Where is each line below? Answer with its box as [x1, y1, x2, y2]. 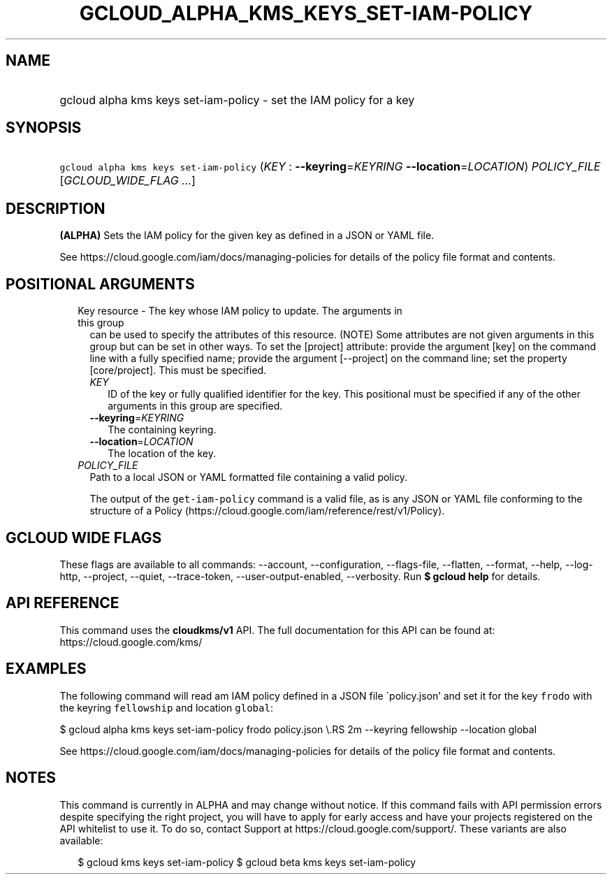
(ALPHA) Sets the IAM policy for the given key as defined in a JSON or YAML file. [59, 229, 435, 242]
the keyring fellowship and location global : [59, 701, 273, 714]
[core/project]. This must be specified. [89, 364, 267, 377]
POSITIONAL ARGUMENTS [6, 275, 195, 293]
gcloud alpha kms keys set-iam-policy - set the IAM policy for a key [59, 92, 415, 107]
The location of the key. [108, 447, 216, 460]
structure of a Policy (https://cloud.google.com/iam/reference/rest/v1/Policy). [89, 505, 445, 517]
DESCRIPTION [6, 199, 105, 217]
